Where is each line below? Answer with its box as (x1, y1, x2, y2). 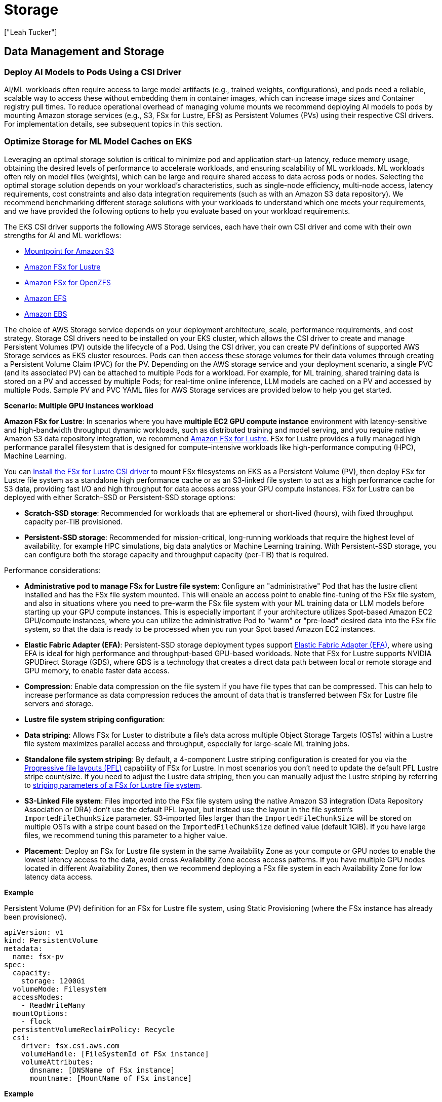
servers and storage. (24, 699, 94, 708)
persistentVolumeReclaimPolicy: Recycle (12, 1025, 175, 1034)
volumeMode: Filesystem (12, 984, 107, 993)
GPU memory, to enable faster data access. (24, 666, 170, 675)
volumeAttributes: (21, 1057, 94, 1066)
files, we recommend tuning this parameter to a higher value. (24, 830, 227, 840)
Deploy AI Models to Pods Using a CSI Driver (4, 66, 182, 77)
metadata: (4, 944, 43, 953)
